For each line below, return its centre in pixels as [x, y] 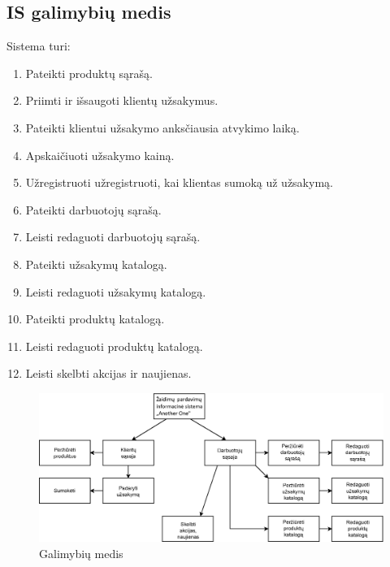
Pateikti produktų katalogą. [95, 319]
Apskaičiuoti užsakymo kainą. [100, 155]
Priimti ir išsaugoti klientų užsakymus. [122, 100]
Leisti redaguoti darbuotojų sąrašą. [113, 237]
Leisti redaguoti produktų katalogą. [114, 346]
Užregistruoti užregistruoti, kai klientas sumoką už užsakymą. [179, 182]
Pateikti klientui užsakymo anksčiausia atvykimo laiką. [162, 127]
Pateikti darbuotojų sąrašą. [93, 209]
